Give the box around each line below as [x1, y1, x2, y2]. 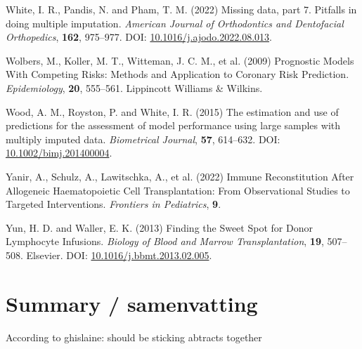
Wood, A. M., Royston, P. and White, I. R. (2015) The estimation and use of [6, 104, 339, 119]
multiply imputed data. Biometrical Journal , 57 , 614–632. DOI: [6, 131, 280, 146]
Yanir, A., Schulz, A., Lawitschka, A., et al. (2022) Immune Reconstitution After [6, 169, 354, 183]
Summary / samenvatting [6, 289, 258, 317]
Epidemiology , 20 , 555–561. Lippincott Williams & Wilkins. [6, 80, 263, 95]
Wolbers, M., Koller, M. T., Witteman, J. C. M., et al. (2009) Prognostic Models [6, 53, 354, 67]
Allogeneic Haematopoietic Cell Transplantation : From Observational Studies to [6, 183, 350, 197]
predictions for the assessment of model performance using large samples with [6, 118, 340, 133]
